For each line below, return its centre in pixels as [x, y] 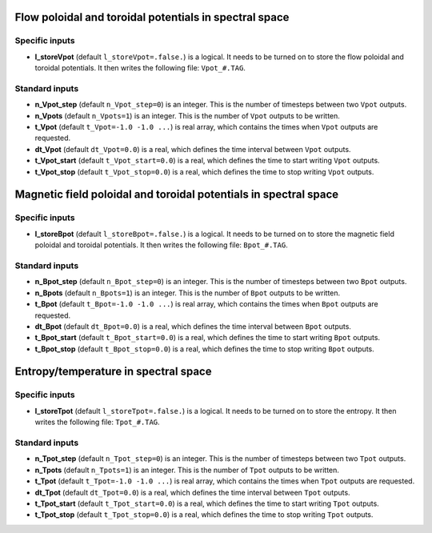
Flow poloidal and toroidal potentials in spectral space [152, 17]
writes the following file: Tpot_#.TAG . [97, 422]
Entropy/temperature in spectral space [113, 372]
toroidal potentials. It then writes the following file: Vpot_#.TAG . [140, 68]
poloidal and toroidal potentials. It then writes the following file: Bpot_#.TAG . [161, 245]
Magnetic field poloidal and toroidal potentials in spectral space [177, 195]
